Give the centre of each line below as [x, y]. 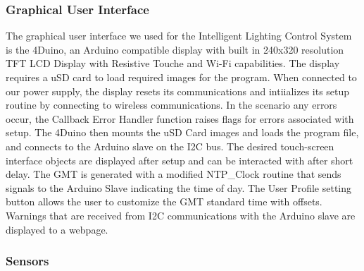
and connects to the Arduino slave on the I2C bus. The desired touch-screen [170, 146]
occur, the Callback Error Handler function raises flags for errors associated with [180, 118]
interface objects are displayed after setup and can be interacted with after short [180, 160]
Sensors [27, 261]
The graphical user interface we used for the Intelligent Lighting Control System [179, 36]
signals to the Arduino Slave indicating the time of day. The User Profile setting [179, 187]
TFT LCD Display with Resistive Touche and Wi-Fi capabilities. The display [173, 63]
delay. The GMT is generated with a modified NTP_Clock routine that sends [174, 174]
